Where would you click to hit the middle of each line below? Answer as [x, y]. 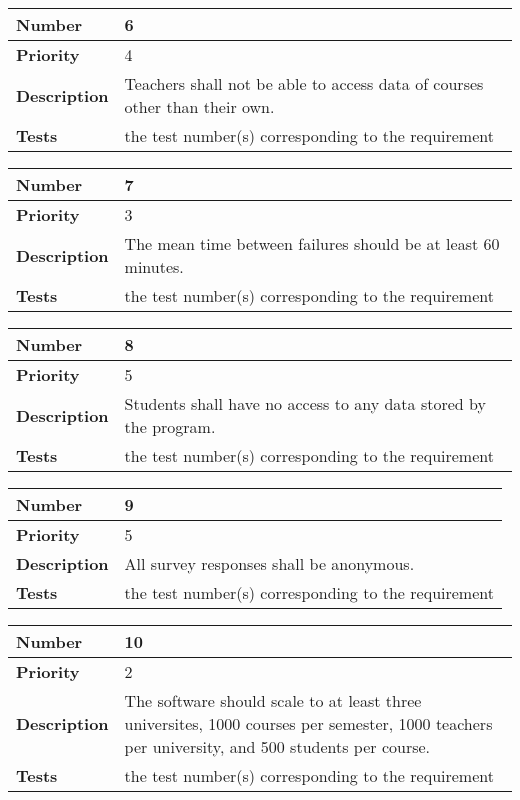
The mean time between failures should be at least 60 [312, 243]
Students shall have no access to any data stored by [305, 403]
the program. [170, 426]
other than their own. [199, 106]
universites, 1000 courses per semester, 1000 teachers [308, 723]
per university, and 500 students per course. [277, 746]
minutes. [154, 266]
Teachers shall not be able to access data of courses [304, 83]
